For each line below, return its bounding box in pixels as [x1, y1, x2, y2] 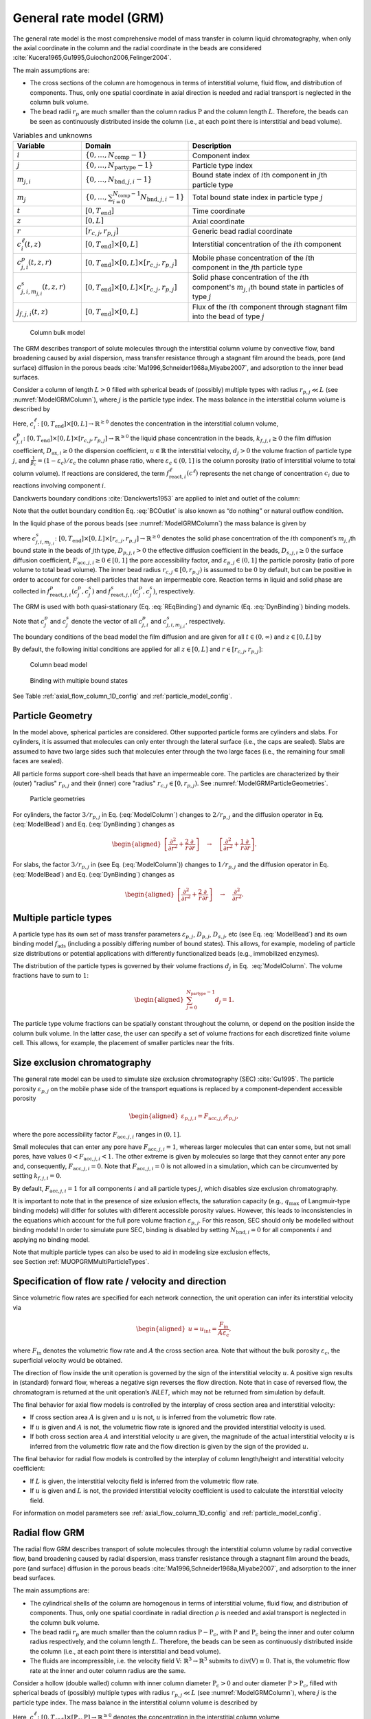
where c [12, 534, 36, 543]
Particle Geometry [12, 710, 93, 721]
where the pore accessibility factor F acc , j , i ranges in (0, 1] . [12, 1130, 181, 1140]
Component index [192, 151, 250, 160]
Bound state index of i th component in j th [192, 171, 328, 180]
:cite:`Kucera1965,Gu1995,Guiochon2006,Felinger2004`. [12, 54, 172, 62]
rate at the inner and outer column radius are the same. [30, 1666, 186, 1674]
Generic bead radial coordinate [192, 226, 293, 236]
